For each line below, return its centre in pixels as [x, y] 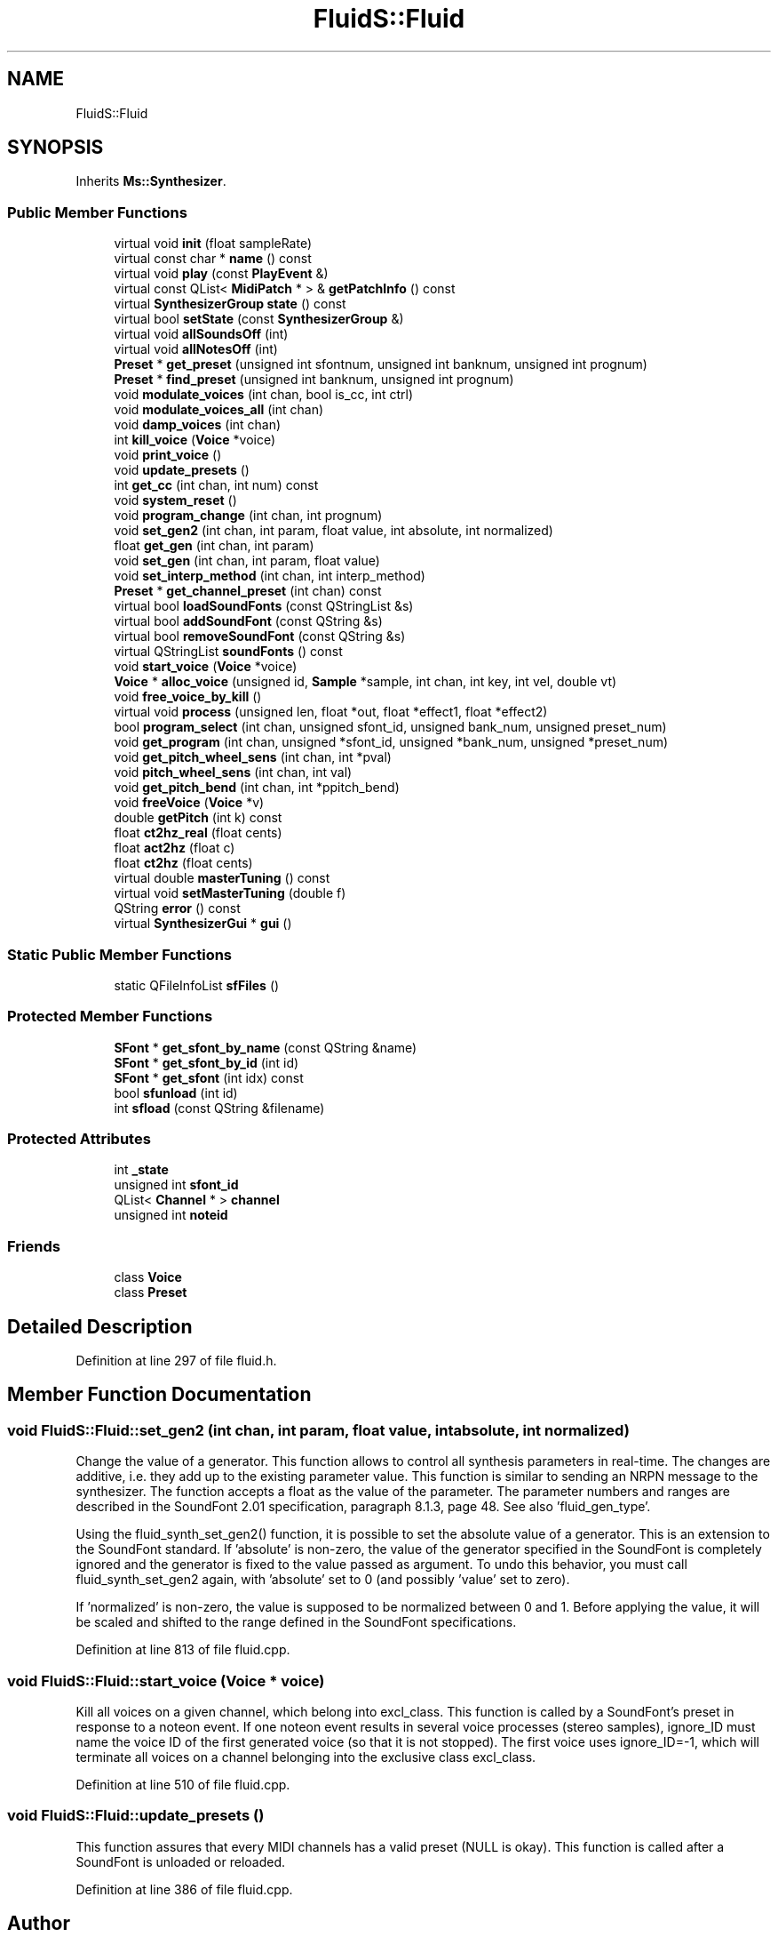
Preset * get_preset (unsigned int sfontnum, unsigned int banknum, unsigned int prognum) [381, 364]
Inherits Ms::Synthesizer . [151, 181]
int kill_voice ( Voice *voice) [195, 440]
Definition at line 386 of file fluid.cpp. [184, 1889]
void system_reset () [175, 500]
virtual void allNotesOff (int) [196, 349]
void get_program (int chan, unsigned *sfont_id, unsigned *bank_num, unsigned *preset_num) [391, 742]
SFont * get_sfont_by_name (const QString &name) [266, 1047]
